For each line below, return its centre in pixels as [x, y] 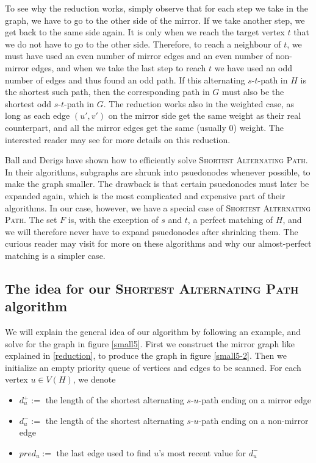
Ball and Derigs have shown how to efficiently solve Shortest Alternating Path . [156, 160]
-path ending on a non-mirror [253, 420]
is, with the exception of [113, 220]
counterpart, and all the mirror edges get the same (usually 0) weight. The [144, 127]
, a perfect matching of [230, 220]
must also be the [253, 92]
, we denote [94, 379]
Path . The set [31, 220]
